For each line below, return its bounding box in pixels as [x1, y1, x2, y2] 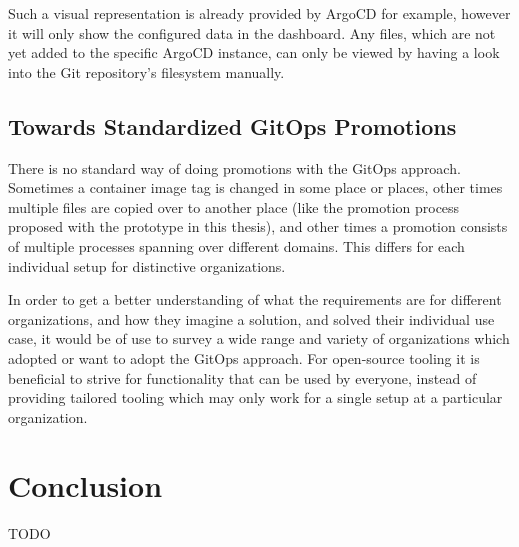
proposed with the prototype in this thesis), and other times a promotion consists [8, 216, 508, 237]
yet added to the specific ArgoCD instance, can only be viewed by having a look [8, 42, 500, 63]
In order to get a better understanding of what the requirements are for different [8, 289, 502, 310]
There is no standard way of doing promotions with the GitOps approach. [8, 157, 461, 178]
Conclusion [8, 465, 163, 506]
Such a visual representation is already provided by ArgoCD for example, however [8, 3, 511, 23]
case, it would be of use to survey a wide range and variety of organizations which [8, 328, 510, 349]
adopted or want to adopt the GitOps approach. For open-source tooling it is [8, 347, 480, 368]
